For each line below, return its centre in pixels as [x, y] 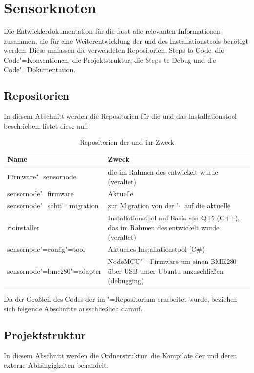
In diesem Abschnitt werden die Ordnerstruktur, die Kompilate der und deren [121, 355]
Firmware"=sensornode [42, 176]
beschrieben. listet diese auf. [46, 125]
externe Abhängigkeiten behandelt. [56, 365]
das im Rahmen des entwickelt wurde [164, 227]
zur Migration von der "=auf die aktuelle [169, 206]
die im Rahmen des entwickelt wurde [163, 171]
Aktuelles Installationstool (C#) [157, 249]
